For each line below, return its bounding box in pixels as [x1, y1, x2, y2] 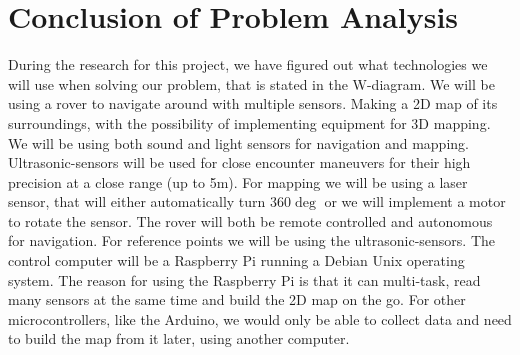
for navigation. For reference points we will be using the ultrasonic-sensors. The [8, 230, 496, 251]
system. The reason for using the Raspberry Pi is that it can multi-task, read [8, 269, 481, 290]
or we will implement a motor [324, 191, 506, 212]
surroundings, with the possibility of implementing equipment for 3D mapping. [8, 112, 491, 133]
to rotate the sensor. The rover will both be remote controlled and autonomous [8, 210, 493, 231]
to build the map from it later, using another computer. [8, 328, 350, 349]
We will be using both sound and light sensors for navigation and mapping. [8, 132, 469, 153]
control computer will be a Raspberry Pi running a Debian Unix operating [8, 250, 465, 271]
